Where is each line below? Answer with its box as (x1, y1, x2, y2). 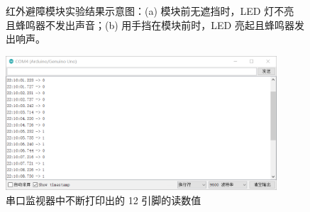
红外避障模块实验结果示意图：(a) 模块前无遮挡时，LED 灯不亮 (6, 4, 294, 18)
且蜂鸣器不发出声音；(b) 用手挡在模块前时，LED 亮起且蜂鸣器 (6, 17, 294, 32)
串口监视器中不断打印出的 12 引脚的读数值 (6, 192, 201, 207)
